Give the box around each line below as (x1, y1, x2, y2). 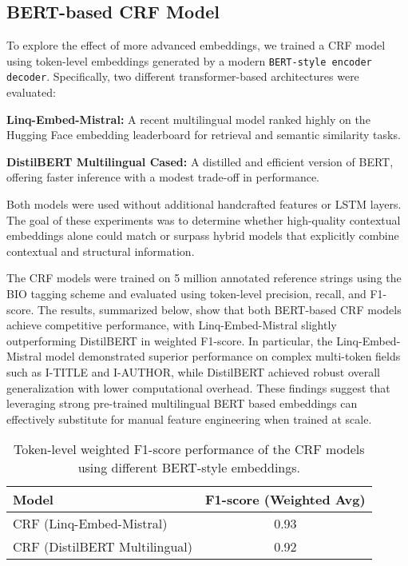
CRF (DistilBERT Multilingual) (13, 537, 193, 556)
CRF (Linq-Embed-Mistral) (13, 514, 168, 533)
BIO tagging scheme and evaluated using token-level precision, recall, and (6, 285, 366, 302)
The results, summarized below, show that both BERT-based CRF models (37, 301, 402, 317)
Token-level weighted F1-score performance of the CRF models (14, 440, 365, 459)
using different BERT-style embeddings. (77, 458, 300, 477)
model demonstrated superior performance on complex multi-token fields (45, 348, 401, 365)
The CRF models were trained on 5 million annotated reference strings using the (6, 269, 402, 286)
